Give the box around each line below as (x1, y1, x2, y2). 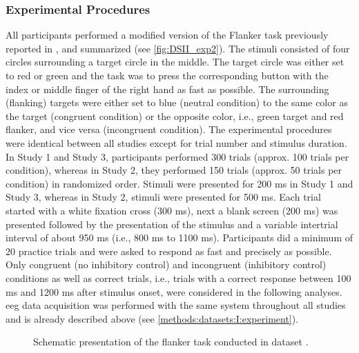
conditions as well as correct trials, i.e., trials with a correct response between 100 (6, 270, 351, 285)
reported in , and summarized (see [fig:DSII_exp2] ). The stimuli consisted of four (6, 41, 350, 55)
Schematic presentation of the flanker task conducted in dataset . (33, 334, 309, 349)
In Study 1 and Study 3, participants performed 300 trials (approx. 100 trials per (6, 149, 349, 163)
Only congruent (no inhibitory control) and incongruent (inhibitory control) (6, 257, 327, 272)
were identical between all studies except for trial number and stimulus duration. (6, 135, 347, 150)
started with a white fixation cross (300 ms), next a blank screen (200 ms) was (6, 203, 338, 217)
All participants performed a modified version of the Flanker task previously (6, 28, 329, 42)
